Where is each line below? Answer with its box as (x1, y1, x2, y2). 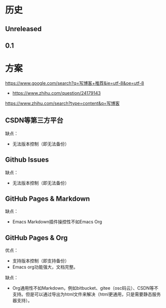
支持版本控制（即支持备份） (12, 258, 70, 264)
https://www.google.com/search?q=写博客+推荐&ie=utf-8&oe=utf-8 (5, 80, 144, 86)
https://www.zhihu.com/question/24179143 (12, 90, 101, 96)
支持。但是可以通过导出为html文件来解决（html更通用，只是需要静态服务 (12, 291, 161, 298)
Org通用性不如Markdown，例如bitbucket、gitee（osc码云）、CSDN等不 (12, 285, 159, 291)
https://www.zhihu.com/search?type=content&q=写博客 (5, 100, 120, 106)
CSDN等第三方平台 (5, 116, 64, 124)
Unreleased (5, 24, 42, 33)
